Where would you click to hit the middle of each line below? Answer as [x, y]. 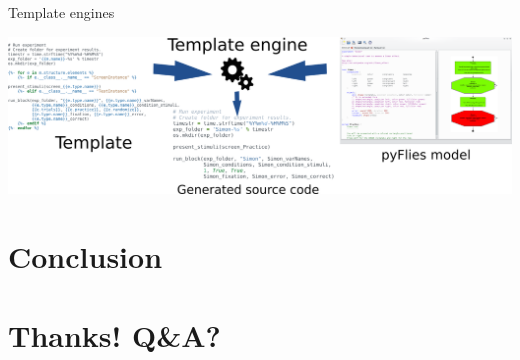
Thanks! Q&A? [114, 334]
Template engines [61, 12]
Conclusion [85, 256]
